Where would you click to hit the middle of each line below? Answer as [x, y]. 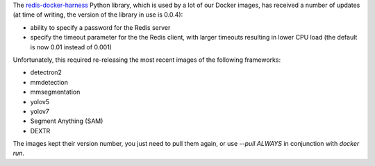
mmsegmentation [55, 92]
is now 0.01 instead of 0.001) [71, 47]
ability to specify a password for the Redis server [100, 27]
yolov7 [40, 111]
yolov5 [40, 101]
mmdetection [49, 82]
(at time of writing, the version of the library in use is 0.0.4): [98, 15]
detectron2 [46, 72]
